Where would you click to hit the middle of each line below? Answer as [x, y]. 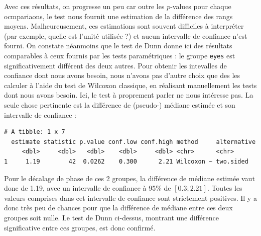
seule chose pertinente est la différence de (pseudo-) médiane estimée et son [120, 105]
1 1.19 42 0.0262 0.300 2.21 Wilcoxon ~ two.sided [126, 161]
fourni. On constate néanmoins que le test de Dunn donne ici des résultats [118, 46]
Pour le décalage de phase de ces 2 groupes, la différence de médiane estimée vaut [129, 178]
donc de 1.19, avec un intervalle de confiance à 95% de [88, 188]
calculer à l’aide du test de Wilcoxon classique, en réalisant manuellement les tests [130, 85]
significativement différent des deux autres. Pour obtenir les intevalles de [115, 65]
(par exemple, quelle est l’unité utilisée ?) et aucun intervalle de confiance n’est [126, 35]
